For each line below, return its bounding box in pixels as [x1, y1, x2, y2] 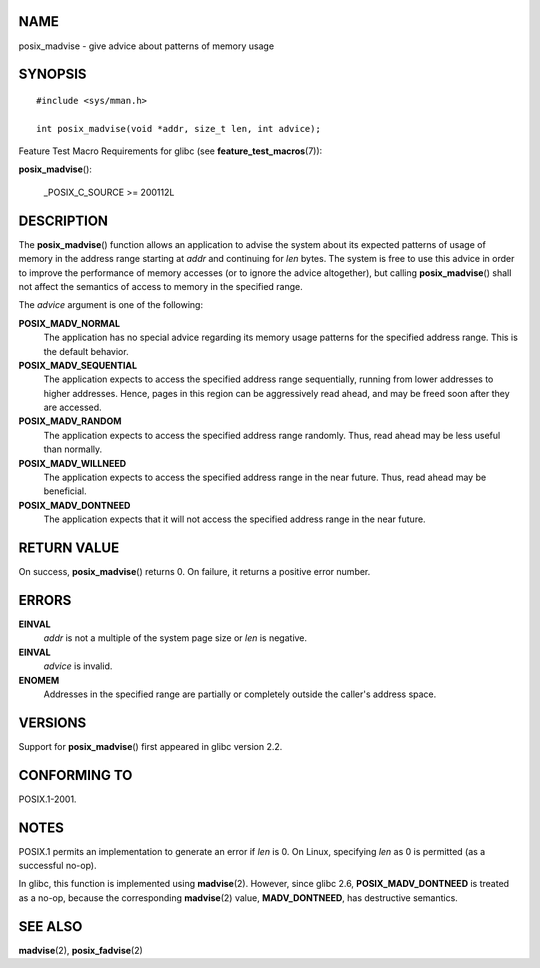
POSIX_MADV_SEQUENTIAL [18, 359, 138, 371]
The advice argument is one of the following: [18, 299, 204, 311]
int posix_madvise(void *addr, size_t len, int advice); [36, 123, 322, 134]
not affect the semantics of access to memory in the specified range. [18, 280, 304, 292]
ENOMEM [18, 674, 60, 686]
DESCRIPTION [18, 212, 109, 229]
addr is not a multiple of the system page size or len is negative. [43, 632, 308, 644]
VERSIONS [18, 714, 87, 731]
